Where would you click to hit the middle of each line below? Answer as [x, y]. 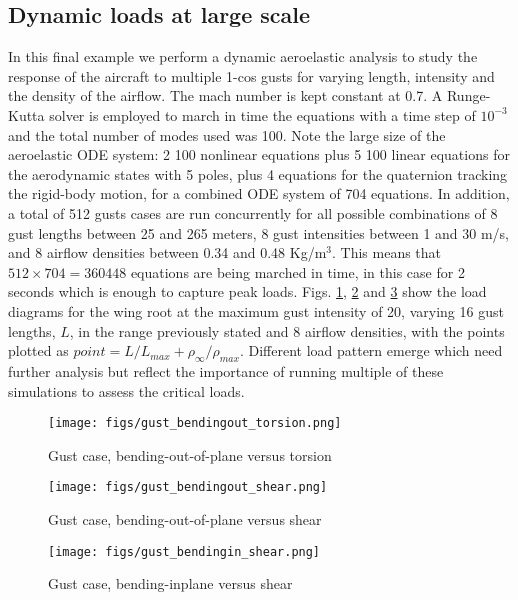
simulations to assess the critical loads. [126, 390]
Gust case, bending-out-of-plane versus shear [185, 519]
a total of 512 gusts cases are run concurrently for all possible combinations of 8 [253, 212]
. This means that [386, 252]
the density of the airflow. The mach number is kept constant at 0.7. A [225, 95]
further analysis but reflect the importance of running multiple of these [226, 370]
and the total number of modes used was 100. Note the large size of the [227, 134]
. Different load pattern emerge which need [371, 350]
